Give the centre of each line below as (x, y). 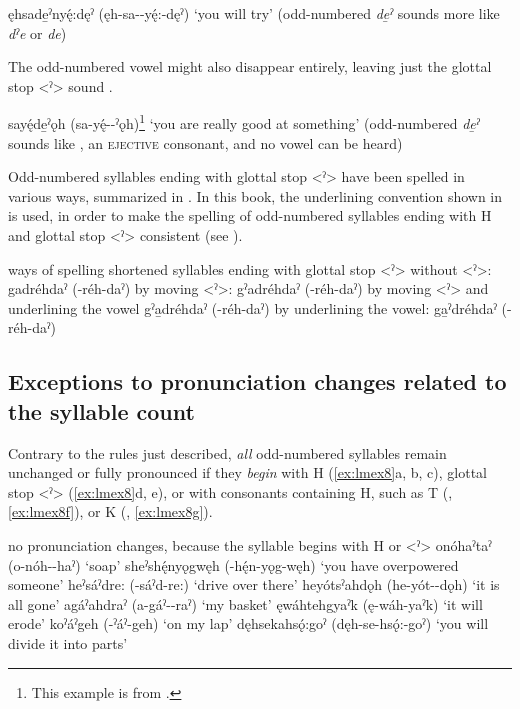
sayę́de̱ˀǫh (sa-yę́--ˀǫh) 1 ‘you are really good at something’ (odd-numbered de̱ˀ (244, 122)
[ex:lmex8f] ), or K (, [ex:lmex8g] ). (110, 511)
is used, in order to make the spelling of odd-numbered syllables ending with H (250, 215)
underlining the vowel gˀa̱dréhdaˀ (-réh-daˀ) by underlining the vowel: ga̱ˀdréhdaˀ (252, 307)
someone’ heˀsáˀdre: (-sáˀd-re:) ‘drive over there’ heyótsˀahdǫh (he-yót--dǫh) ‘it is (254, 584)
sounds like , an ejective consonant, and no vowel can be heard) (205, 142)
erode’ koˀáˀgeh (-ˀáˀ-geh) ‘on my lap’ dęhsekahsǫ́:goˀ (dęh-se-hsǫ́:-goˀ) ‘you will (248, 623)
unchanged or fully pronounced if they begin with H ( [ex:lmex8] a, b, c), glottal (248, 472)
